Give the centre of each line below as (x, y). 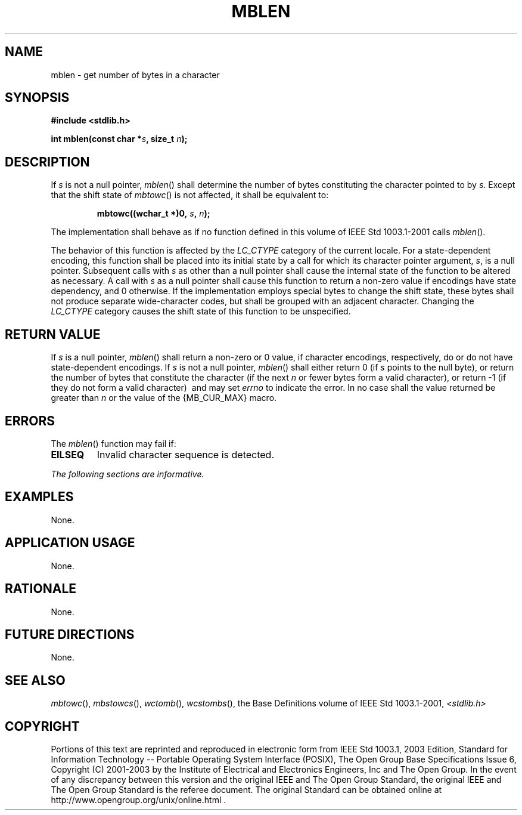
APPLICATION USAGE (70, 543)
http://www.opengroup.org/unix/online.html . (139, 800)
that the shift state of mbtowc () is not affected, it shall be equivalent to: (190, 195)
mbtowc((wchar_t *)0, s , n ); (153, 214)
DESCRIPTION (47, 162)
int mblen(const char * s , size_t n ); (119, 139)
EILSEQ (68, 454)
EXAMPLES (39, 497)
